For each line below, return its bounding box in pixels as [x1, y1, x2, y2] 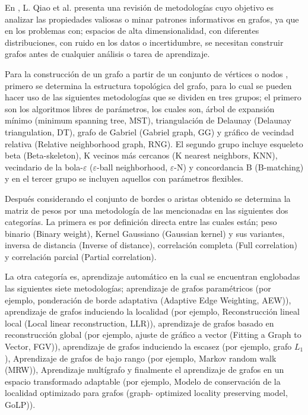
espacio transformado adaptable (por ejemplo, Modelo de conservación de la [5, 375, 281, 387]
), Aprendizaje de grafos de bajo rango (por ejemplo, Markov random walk [5, 351, 277, 364]
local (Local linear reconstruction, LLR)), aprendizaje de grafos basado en [5, 316, 274, 329]
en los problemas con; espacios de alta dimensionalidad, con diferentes [5, 24, 259, 37]
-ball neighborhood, [97, 160, 168, 173]
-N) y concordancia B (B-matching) [174, 160, 304, 173]
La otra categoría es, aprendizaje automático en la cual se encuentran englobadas [5, 270, 300, 283]
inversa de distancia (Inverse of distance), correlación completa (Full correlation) [5, 239, 298, 251]
